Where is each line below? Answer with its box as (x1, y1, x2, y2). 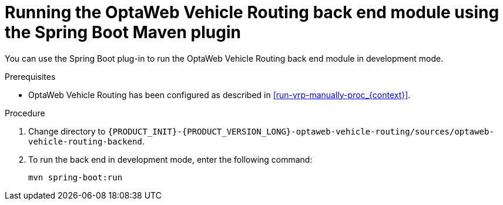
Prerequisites (5, 71, 56, 82)
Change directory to (28, 126, 106, 136)
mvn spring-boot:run (28, 172, 123, 182)
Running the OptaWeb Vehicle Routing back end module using (5, 2, 499, 22)
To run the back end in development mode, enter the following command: (28, 154, 313, 164)
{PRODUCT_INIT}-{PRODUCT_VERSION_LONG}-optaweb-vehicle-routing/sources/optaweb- (108, 126, 494, 136)
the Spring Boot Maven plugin (5, 22, 241, 42)
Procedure (5, 107, 45, 118)
